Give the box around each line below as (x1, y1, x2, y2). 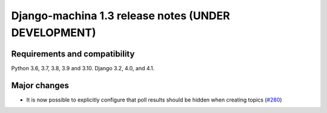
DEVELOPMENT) (11, 26, 96, 39)
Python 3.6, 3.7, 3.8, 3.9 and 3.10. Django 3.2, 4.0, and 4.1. (11, 64, 155, 72)
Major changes (11, 80, 70, 90)
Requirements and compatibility (11, 49, 135, 59)
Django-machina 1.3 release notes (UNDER (11, 9, 230, 22)
